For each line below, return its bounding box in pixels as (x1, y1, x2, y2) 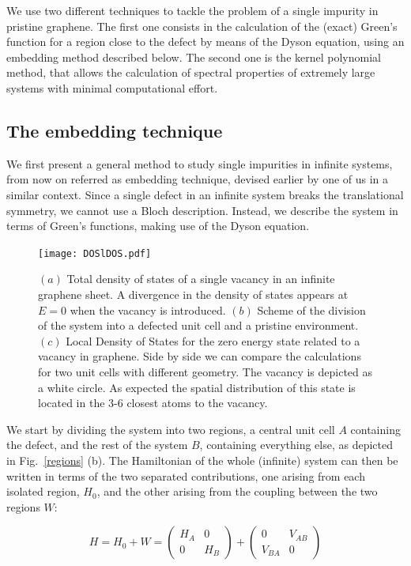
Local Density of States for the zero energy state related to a (66, 332, 360, 349)
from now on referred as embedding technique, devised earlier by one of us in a (6, 171, 389, 187)
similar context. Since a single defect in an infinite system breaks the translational (6, 186, 404, 202)
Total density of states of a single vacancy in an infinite (66, 270, 335, 287)
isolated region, (6, 483, 80, 500)
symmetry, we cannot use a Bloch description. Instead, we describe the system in (6, 202, 398, 218)
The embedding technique (6, 118, 223, 142)
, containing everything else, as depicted (199, 436, 394, 453)
